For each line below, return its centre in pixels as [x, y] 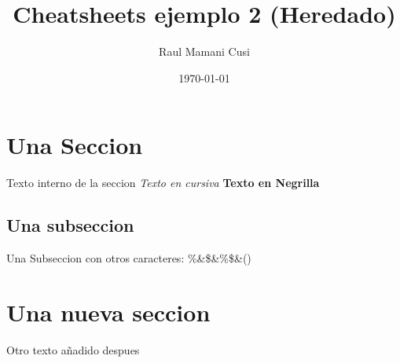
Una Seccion [75, 145]
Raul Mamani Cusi [204, 51]
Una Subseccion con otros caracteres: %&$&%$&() [129, 258]
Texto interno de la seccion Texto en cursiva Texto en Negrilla [163, 183]
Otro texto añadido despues [73, 349]
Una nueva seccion [108, 312]
